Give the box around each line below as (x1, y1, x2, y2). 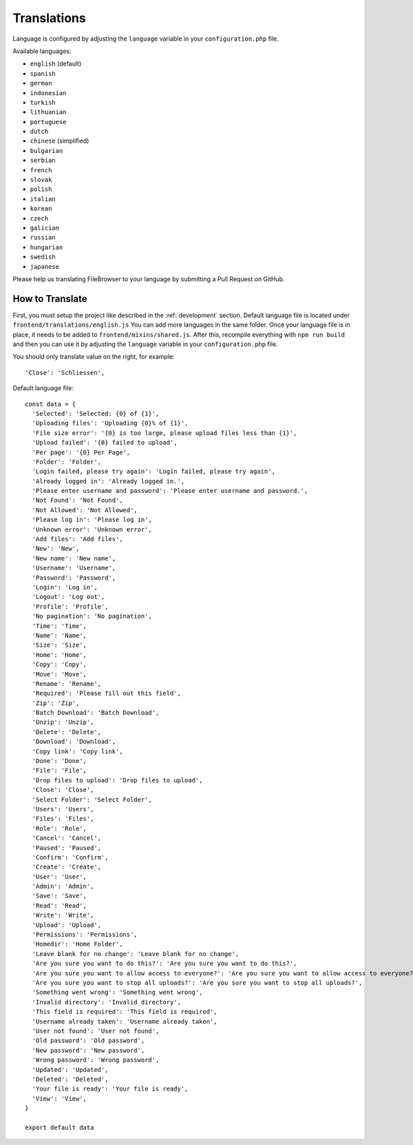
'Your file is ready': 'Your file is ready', (32, 1085, 189, 1093)
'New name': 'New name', (32, 554, 116, 562)
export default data (25, 1124, 94, 1131)
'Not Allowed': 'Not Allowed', (32, 506, 138, 514)
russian (30, 234, 56, 241)
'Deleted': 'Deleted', (32, 1075, 109, 1083)
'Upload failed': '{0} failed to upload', (32, 438, 178, 447)
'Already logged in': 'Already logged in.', (32, 477, 185, 485)
